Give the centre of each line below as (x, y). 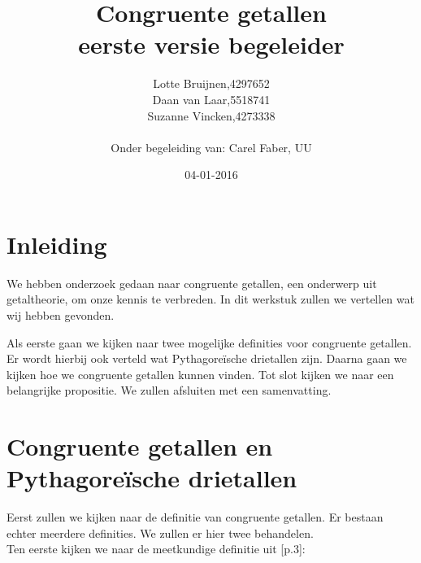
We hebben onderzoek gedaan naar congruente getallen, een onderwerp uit (192, 283)
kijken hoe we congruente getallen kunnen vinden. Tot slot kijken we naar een (200, 374)
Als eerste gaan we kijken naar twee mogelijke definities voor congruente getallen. (209, 342)
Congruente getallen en (140, 446)
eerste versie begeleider (211, 44)
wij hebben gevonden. (61, 315)
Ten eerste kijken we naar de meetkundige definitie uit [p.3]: (156, 549)
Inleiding (57, 244)
